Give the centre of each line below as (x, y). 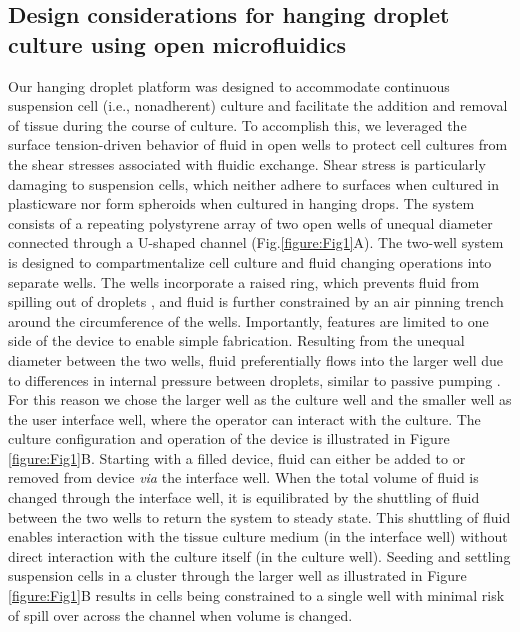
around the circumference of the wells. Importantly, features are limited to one (248, 320)
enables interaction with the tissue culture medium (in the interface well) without (258, 536)
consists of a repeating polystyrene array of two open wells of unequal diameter (250, 222)
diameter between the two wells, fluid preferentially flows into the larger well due (255, 359)
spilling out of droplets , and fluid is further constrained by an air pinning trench (256, 301)
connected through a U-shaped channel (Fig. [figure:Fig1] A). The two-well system (256, 242)
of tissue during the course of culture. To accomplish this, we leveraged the (237, 124)
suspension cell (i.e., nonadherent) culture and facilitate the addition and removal (258, 105)
